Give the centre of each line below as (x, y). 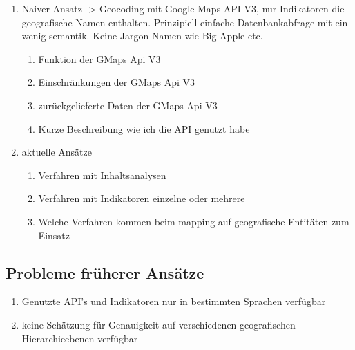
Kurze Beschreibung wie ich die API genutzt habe (144, 128)
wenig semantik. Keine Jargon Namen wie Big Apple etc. (142, 36)
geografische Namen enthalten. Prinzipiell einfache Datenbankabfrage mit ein (185, 22)
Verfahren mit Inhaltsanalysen (102, 175)
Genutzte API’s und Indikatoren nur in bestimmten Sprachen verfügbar (174, 301)
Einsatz (54, 235)
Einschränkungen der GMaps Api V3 (117, 82)
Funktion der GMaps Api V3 (99, 58)
